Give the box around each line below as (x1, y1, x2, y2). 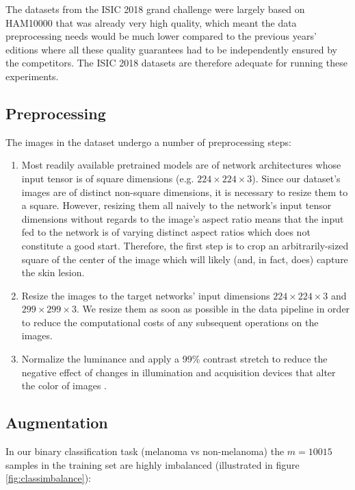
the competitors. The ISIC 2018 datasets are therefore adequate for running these (5, 56, 347, 70)
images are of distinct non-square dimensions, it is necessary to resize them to (21, 184, 348, 199)
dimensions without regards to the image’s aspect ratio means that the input (21, 211, 344, 225)
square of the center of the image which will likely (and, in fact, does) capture (21, 252, 348, 266)
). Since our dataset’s (252, 171, 341, 185)
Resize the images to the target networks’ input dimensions (21, 288, 270, 302)
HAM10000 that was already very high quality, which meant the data (5, 15, 297, 29)
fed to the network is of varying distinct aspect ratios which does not (21, 225, 311, 239)
